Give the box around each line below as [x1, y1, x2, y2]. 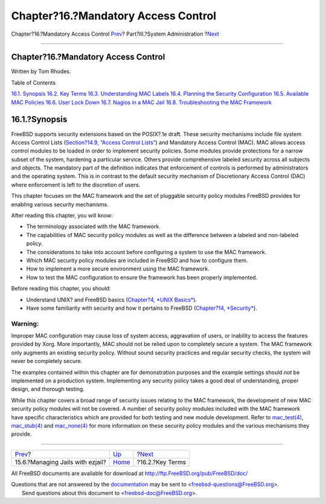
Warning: [11, 319, 39, 328]
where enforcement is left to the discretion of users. [11, 181, 141, 188]
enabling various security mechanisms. [11, 200, 109, 208]
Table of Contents [11, 79, 56, 86]
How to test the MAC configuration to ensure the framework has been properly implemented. [26, 273, 258, 281]
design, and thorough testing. [11, 385, 85, 393]
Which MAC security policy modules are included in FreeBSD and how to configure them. [26, 257, 248, 264]
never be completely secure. [11, 358, 83, 365]
